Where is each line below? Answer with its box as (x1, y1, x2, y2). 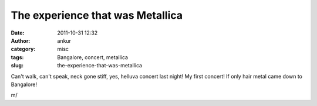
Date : (11, 29, 25, 36)
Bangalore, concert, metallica (57, 53, 129, 61)
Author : (11, 37, 31, 44)
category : (11, 46, 36, 53)
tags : (11, 53, 24, 61)
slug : (11, 62, 23, 69)
